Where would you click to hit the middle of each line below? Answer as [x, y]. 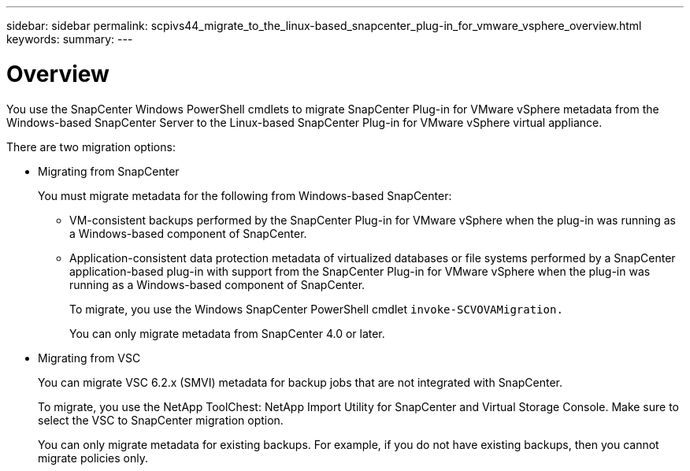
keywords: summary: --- [70, 39]
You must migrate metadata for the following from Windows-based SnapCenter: [245, 195]
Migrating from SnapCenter [109, 171]
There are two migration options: [91, 146]
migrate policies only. [93, 458]
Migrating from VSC [89, 358]
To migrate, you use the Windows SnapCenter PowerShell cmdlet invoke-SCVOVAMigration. [316, 309]
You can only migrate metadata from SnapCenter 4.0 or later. [227, 333]
